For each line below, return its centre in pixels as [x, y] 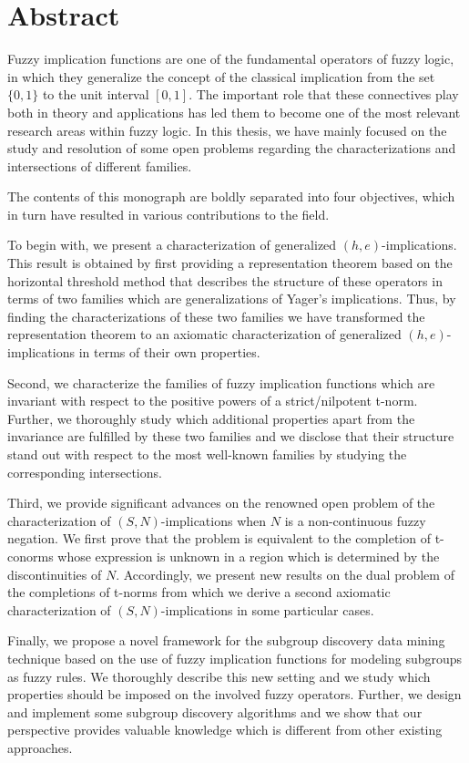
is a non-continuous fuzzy [355, 520]
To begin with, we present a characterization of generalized [172, 245]
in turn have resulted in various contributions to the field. [168, 214]
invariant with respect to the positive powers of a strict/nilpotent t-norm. [213, 401]
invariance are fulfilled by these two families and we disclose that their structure [231, 436]
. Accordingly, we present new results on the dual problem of [285, 574]
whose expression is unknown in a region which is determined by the [249, 556]
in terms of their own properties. [169, 352]
